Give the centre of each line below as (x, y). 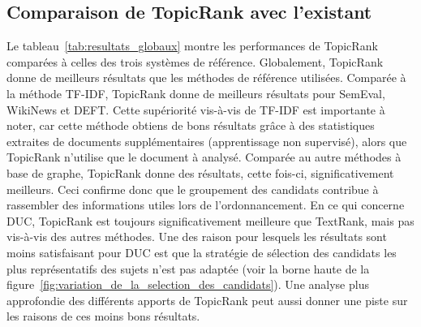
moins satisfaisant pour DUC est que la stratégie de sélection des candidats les (202, 252)
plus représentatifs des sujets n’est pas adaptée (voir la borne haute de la (188, 268)
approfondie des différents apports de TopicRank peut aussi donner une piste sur (207, 300)
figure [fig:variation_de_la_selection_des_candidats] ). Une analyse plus (188, 284)
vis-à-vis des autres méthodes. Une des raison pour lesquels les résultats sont (197, 237)
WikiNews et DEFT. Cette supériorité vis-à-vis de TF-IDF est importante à (196, 109)
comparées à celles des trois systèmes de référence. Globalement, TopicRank (195, 61)
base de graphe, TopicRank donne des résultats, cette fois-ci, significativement (200, 172)
